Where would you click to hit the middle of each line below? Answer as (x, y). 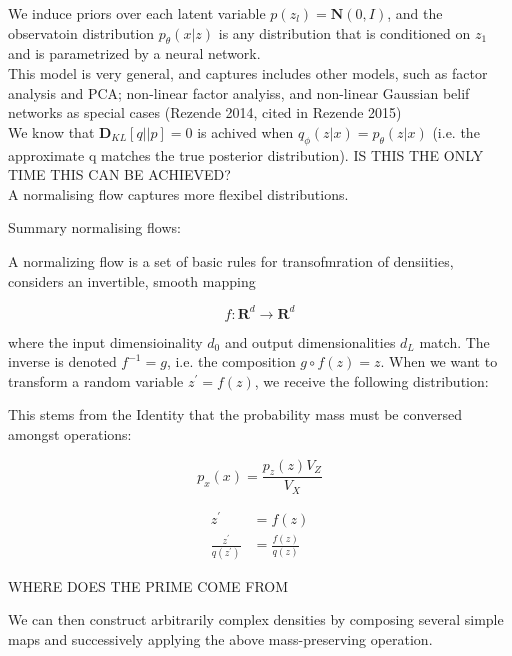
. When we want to (439, 361)
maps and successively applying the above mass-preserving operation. (220, 638)
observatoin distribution (81, 32)
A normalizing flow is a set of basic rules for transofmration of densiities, (231, 260)
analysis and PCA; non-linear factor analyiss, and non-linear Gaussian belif (239, 92)
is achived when (245, 131)
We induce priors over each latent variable (137, 13)
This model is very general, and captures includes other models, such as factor (248, 72)
